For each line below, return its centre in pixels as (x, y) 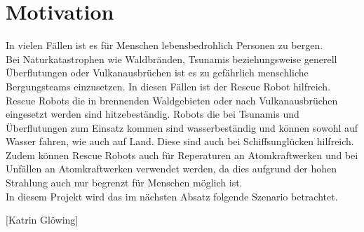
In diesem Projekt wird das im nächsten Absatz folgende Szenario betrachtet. (172, 196)
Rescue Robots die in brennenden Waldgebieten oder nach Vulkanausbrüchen (172, 100)
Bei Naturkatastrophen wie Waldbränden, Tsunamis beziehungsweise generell (171, 59)
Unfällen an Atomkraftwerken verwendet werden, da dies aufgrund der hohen (171, 169)
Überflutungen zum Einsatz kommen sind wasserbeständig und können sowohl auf (182, 127)
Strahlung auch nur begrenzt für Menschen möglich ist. (124, 183)
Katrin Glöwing (42, 220)
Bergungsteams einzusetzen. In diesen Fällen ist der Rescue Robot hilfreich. (168, 86)
